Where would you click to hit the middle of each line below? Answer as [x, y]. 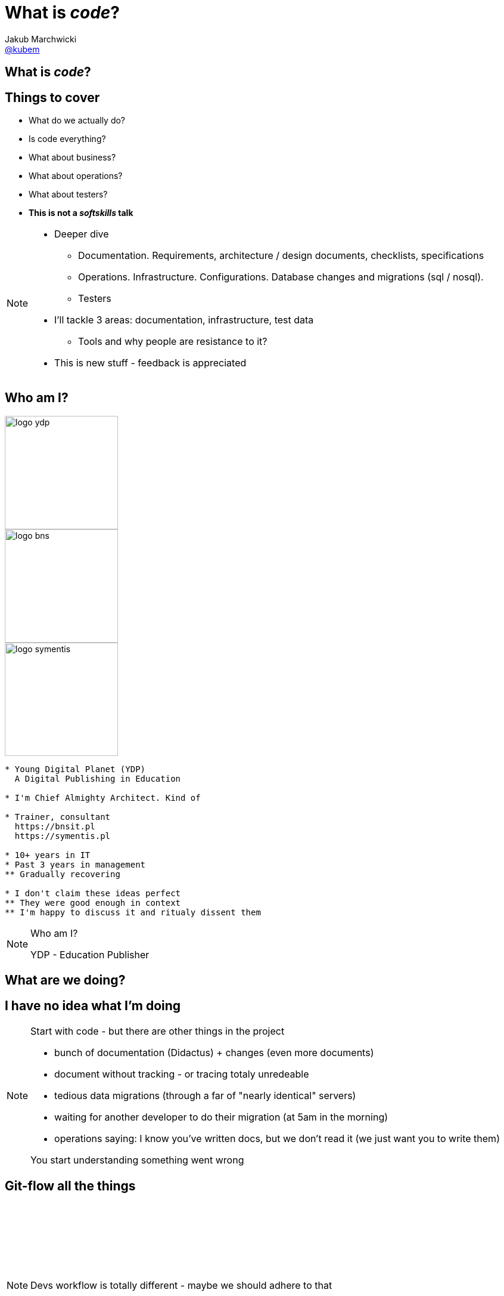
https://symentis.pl [63, 836]
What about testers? [68, 195]
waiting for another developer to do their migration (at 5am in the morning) [221, 1117]
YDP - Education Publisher [90, 954]
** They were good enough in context [93, 902]
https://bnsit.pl [55, 826]
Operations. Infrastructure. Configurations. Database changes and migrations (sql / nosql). [281, 277]
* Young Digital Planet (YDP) [75, 769]
